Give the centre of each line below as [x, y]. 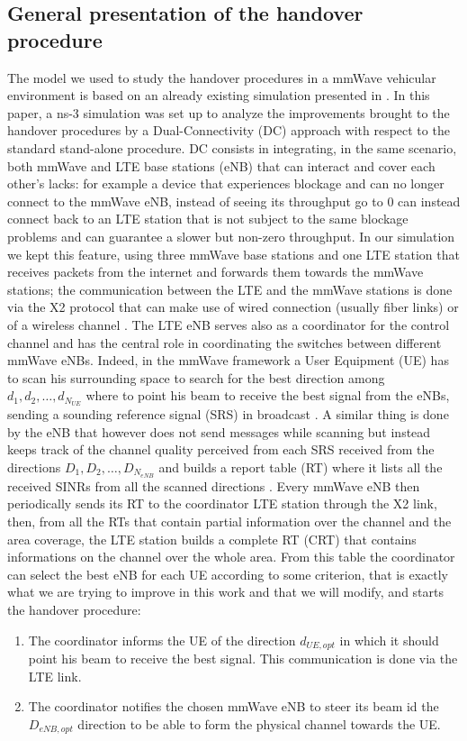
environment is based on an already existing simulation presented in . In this [219, 95]
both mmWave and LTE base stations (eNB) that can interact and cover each [221, 165]
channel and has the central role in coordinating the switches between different [225, 342]
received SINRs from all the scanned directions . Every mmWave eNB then [214, 485]
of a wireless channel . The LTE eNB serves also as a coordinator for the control [229, 324]
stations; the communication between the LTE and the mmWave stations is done [230, 289]
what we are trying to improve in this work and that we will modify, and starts [225, 592]
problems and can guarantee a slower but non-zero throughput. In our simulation [231, 236]
